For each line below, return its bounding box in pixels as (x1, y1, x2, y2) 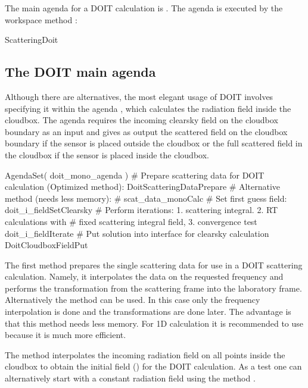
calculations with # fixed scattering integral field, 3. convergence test (5, 215, 257, 227)
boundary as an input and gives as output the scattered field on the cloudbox (5, 125, 288, 137)
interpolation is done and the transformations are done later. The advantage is (5, 305, 291, 318)
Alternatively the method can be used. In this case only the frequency (5, 293, 260, 306)
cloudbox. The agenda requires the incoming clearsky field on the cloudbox (5, 114, 278, 126)
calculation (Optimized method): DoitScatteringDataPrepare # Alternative (5, 180, 280, 193)
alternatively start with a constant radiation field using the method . (5, 372, 256, 384)
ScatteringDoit (5, 33, 58, 46)
